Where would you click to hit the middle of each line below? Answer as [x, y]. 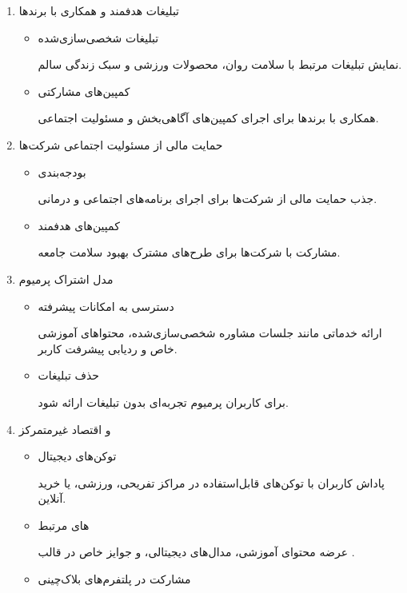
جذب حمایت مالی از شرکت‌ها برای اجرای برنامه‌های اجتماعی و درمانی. [207, 199]
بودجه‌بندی [62, 171]
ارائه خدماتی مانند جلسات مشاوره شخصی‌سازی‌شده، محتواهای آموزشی [210, 333]
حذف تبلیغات [68, 375]
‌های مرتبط [64, 525]
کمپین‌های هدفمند [79, 225]
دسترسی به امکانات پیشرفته [106, 306]
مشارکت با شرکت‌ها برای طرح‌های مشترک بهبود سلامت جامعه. [189, 252]
